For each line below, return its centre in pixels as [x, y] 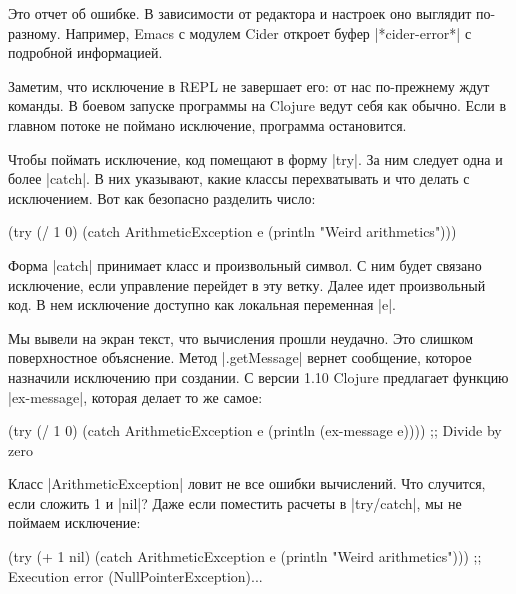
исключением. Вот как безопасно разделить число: [162, 197]
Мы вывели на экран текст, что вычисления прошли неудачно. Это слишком [241, 337]
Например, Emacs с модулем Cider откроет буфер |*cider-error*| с [268, 32]
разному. [34, 32]
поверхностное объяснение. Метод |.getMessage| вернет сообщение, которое [240, 357]
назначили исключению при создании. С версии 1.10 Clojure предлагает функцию [258, 376]
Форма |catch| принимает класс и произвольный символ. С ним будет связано [245, 264]
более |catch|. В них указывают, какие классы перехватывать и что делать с [239, 178]
